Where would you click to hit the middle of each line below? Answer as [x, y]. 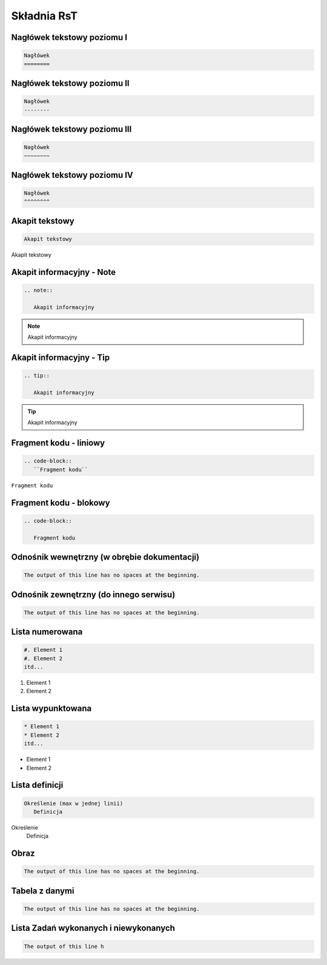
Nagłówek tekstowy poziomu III [71, 129]
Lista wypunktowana [51, 709]
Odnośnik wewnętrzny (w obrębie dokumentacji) [105, 557]
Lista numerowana [47, 632]
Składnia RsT [45, 16]
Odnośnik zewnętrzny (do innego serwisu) [93, 594]
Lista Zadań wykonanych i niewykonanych [93, 928]
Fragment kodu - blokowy [61, 503]
